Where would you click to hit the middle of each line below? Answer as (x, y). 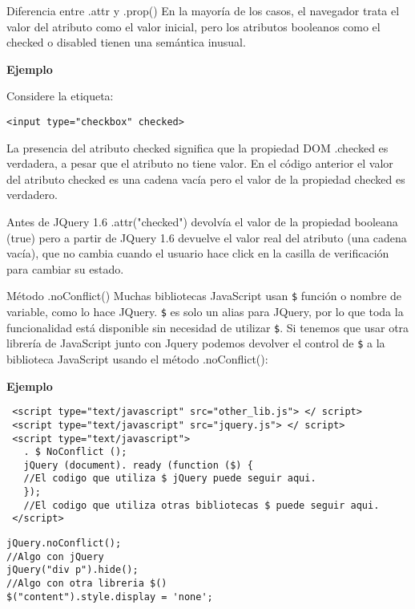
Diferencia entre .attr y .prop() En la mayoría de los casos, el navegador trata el (203, 10)
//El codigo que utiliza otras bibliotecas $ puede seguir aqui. (201, 505)
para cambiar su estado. (65, 268)
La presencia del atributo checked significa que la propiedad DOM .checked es (197, 147)
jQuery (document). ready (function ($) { (138, 465)
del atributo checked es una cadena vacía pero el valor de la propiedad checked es (206, 179)
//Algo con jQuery (55, 556)
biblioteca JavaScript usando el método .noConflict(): (137, 359)
